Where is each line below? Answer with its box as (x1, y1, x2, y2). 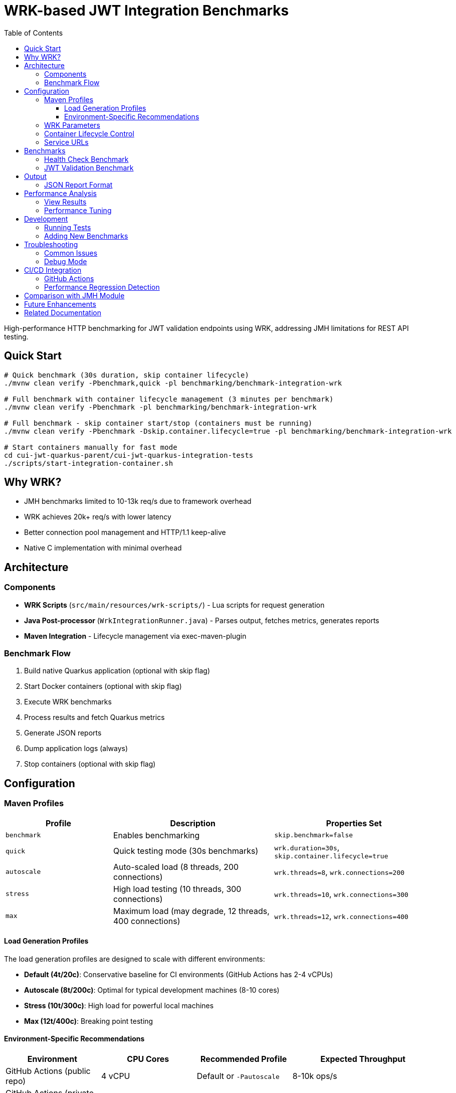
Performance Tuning (44, 206, 112, 215)
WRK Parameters (44, 120, 100, 129)
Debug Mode (44, 257, 87, 266)
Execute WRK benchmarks (24, 697, 112, 706)
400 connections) (113, 916, 180, 926)
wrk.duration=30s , (274, 842, 340, 852)
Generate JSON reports (24, 728, 102, 738)
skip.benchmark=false (274, 831, 353, 839)
